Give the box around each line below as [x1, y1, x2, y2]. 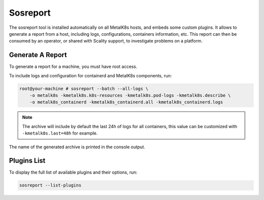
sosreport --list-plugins [19, 182, 82, 188]
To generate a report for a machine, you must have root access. [9, 64, 137, 69]
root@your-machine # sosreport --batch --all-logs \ [19, 86, 149, 91]
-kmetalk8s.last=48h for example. [22, 130, 98, 136]
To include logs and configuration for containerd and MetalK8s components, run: [9, 72, 172, 78]
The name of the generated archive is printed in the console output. [9, 144, 145, 150]
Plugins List [9, 156, 46, 165]
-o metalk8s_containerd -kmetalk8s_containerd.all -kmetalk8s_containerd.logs [29, 99, 223, 105]
